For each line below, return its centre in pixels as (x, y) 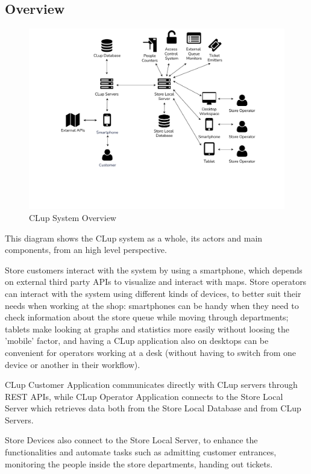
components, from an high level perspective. (86, 250)
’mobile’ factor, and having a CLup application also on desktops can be (137, 341)
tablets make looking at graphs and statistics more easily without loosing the (147, 329)
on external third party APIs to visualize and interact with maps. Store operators (156, 282)
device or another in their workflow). (73, 364)
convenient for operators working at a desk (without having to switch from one (151, 352)
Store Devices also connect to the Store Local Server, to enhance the (131, 440)
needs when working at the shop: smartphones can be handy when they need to (152, 305)
